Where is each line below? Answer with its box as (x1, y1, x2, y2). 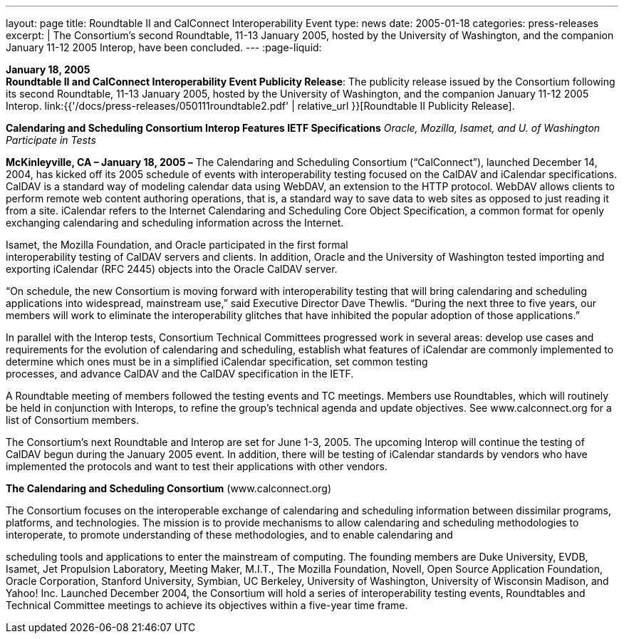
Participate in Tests (6, 134, 96, 146)
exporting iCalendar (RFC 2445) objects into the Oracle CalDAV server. (6, 263, 338, 275)
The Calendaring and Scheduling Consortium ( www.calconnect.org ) (6, 482, 332, 494)
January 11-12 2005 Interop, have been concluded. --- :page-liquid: (6, 41, 322, 53)
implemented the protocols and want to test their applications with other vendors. (6, 460, 388, 472)
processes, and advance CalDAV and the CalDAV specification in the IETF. (6, 368, 354, 380)
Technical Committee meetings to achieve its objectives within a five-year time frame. (6, 599, 408, 611)
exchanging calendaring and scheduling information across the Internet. (6, 217, 344, 229)
